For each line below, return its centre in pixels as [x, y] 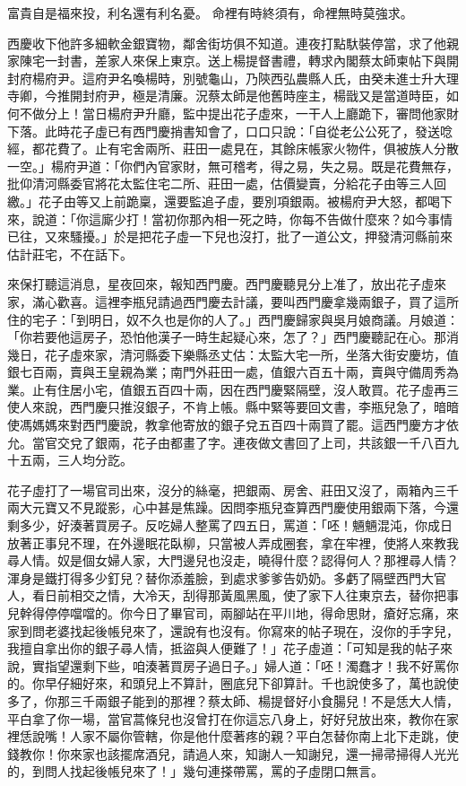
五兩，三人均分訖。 [76, 460]
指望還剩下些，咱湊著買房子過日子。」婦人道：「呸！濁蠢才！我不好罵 [245, 665]
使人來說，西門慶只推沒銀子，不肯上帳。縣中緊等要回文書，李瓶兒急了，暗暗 [233, 407]
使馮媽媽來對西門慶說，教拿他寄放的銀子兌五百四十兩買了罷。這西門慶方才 [227, 425]
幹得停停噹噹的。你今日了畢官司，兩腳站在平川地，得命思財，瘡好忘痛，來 [239, 613]
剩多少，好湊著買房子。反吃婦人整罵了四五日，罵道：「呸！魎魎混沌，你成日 [230, 525]
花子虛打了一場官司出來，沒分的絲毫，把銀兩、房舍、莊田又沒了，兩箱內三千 [233, 489]
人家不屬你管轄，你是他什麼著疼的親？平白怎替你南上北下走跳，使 [264, 736]
